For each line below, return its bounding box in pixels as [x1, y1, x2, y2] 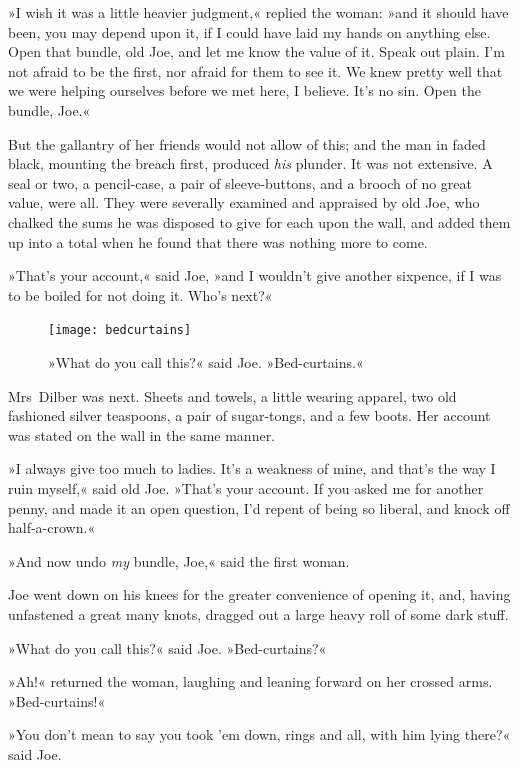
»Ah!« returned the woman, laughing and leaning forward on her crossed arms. [8, 671, 493, 692]
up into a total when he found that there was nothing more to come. [8, 231, 428, 252]
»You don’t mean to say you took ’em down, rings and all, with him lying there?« [8, 724, 511, 745]
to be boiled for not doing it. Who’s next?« [8, 284, 273, 305]
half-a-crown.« [8, 517, 96, 538]
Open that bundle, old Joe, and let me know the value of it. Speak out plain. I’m [8, 41, 505, 62]
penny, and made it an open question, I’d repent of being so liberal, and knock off [8, 497, 510, 518]
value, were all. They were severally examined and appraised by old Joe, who [8, 192, 480, 213]
